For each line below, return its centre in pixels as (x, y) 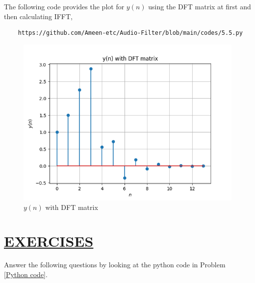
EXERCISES (49, 241)
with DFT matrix (72, 207)
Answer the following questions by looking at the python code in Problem (115, 265)
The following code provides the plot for (64, 6)
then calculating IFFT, (38, 16)
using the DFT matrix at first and (200, 6)
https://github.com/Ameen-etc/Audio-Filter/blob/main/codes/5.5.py (130, 33)
